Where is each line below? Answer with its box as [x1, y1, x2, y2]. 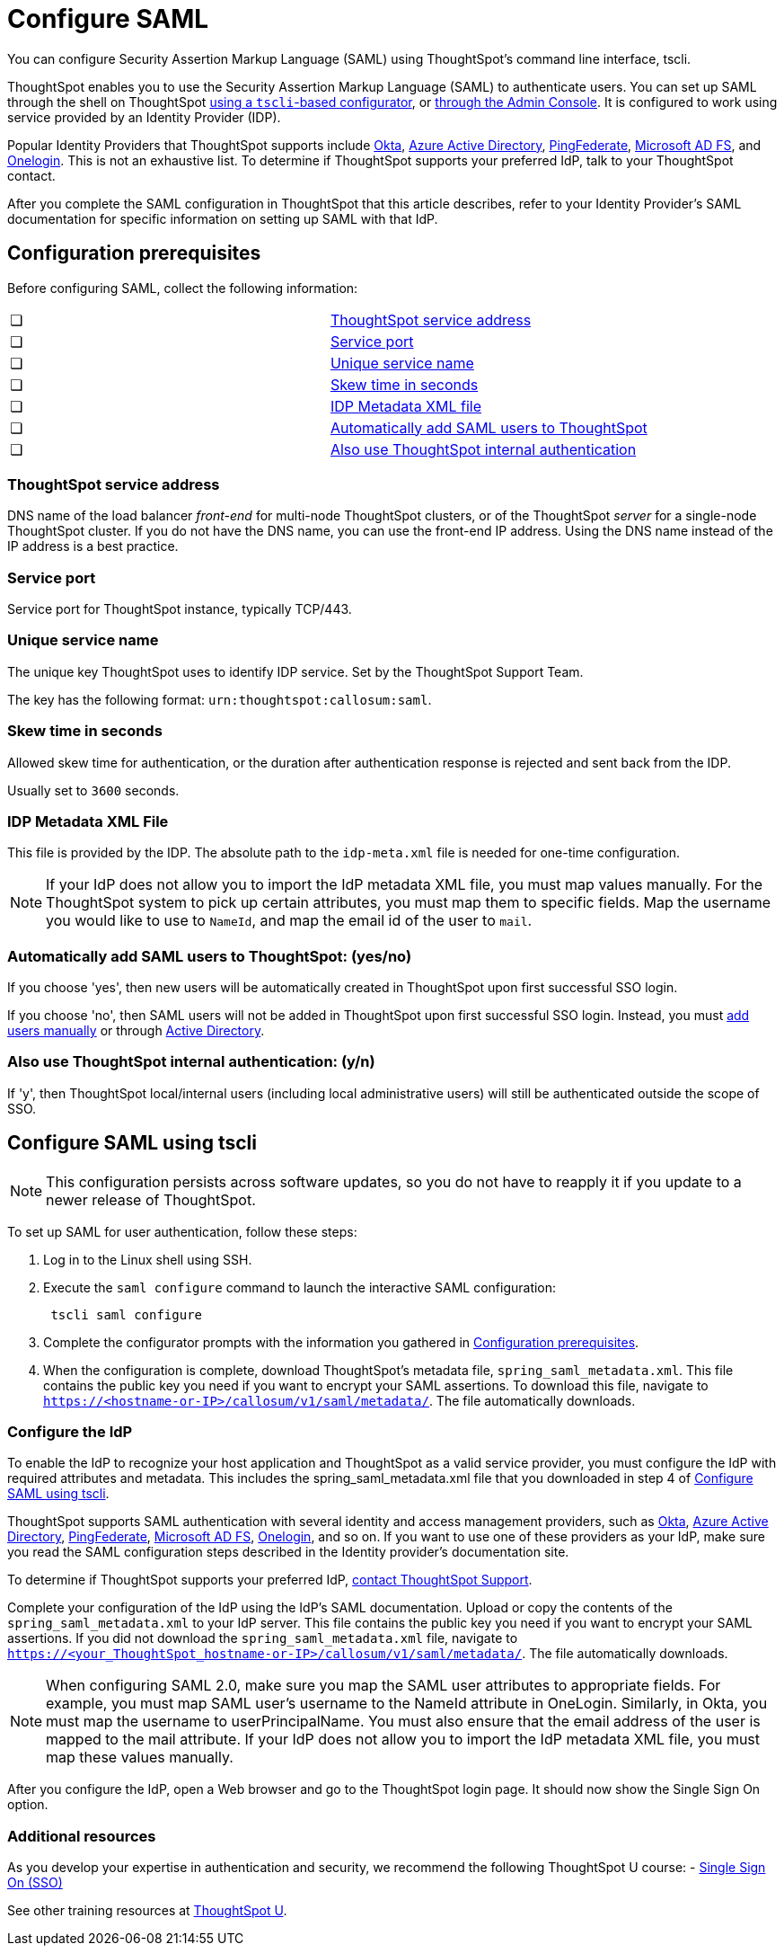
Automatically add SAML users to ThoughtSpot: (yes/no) [7, 946, 412, 965]
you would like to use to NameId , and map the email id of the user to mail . [46, 911, 533, 930]
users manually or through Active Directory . [7, 1023, 265, 1039]
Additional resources [7, 1826, 156, 1845]
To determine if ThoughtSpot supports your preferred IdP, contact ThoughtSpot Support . [7, 1572, 533, 1588]
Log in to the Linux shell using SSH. [43, 1251, 252, 1267]
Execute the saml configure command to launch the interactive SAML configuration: [43, 1279, 557, 1295]
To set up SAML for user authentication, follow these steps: [7, 1223, 357, 1239]
